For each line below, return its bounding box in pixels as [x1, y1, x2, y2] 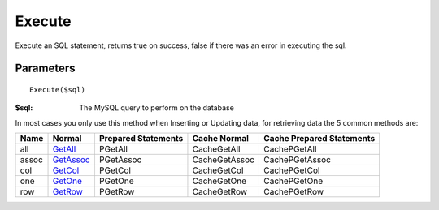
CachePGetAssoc [263, 154, 331, 165]
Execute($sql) [29, 85, 85, 94]
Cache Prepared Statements [263, 133, 376, 144]
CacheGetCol [192, 165, 244, 176]
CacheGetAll [192, 144, 241, 155]
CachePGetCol [263, 165, 320, 176]
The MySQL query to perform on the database [79, 103, 235, 113]
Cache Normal [192, 133, 250, 144]
